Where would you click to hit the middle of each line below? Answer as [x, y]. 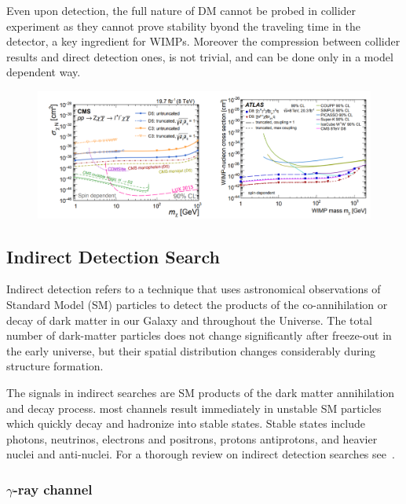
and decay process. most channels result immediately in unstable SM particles [194, 408]
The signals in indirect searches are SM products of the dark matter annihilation [201, 392]
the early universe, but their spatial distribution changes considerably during [191, 350]
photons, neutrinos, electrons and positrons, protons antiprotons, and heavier [192, 438]
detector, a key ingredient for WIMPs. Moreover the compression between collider [203, 41]
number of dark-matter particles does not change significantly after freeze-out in [199, 335]
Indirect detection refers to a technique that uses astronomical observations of [194, 289]
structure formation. [55, 366]
